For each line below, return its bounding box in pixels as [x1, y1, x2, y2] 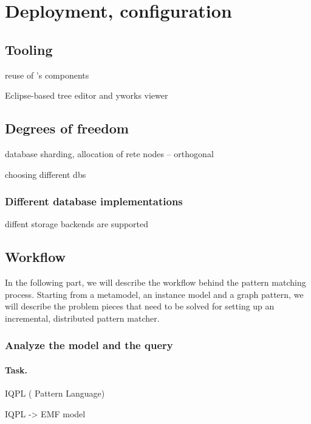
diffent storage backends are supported [5, 217, 149, 230]
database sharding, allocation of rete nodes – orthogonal [5, 147, 214, 160]
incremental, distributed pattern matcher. [5, 311, 160, 324]
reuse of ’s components [5, 68, 89, 81]
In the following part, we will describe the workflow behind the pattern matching [5, 276, 306, 289]
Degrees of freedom [5, 119, 129, 138]
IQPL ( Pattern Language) [5, 387, 105, 400]
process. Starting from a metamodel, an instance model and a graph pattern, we [5, 288, 304, 300]
